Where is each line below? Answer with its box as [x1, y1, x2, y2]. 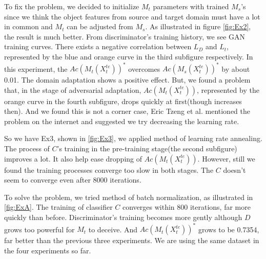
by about [221, 63, 250, 74]
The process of [4, 143, 50, 154]
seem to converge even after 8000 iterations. [4, 174, 141, 185]
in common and [4, 21, 53, 32]
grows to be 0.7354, [198, 224, 259, 234]
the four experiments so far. [4, 245, 91, 255]
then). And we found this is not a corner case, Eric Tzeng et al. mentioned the [4, 106, 251, 116]
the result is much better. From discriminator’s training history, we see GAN [4, 31, 245, 42]
